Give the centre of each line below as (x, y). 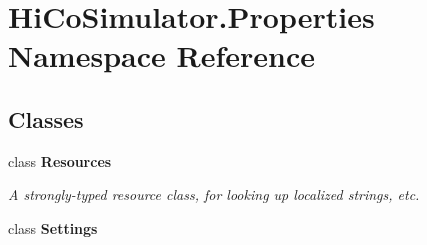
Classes (46, 118)
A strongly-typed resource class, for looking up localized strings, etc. (214, 194)
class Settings (53, 227)
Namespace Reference (161, 55)
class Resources (60, 160)
